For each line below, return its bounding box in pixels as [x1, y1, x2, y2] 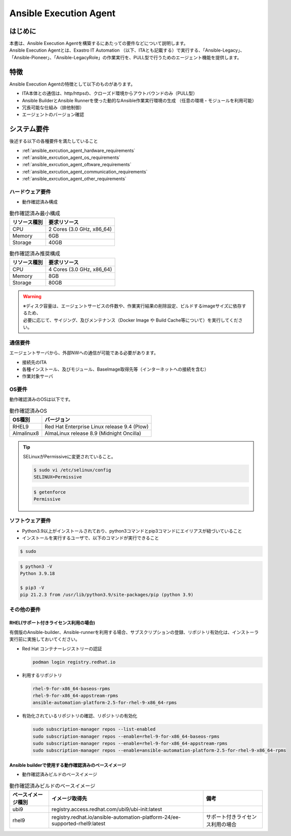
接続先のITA [22, 359, 47, 365]
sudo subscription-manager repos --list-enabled [32, 727, 156, 732]
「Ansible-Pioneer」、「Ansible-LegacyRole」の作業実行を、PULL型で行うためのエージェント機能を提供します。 [9, 54, 242, 60]
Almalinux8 [12, 430, 39, 437]
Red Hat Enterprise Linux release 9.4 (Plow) [45, 423, 149, 430]
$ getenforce [33, 489, 66, 495]
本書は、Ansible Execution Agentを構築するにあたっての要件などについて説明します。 [9, 41, 188, 47]
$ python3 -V [20, 564, 53, 569]
